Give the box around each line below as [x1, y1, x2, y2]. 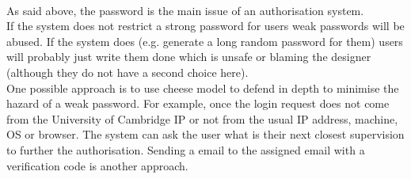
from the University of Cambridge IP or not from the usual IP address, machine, [6, 110, 398, 127]
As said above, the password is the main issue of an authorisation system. [6, 2, 364, 18]
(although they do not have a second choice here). [6, 63, 249, 80]
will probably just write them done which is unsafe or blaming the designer [6, 48, 371, 65]
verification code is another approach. [6, 157, 188, 173]
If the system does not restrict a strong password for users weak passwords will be [6, 17, 405, 34]
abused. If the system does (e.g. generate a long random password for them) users [6, 32, 403, 49]
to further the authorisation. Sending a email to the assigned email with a [6, 141, 365, 158]
